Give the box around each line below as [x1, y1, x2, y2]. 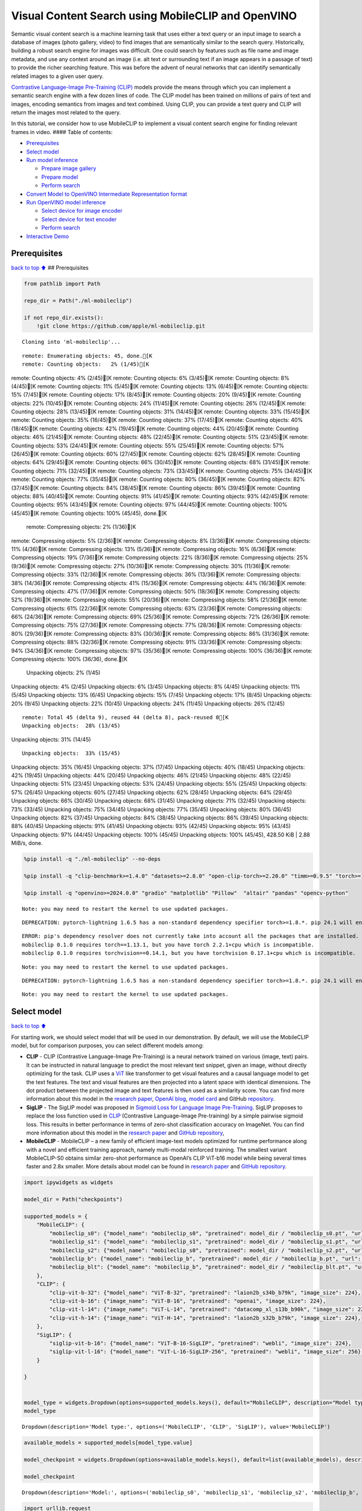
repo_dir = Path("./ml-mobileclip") [24, 297, 133, 305]
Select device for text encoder [41, 215, 117, 223]
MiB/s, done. [11, 840, 43, 847]
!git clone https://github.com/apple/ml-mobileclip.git [36, 323, 206, 329]
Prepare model [41, 173, 78, 181]
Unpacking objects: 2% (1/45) [26, 669, 101, 676]
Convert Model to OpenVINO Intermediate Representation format [26, 190, 187, 198]
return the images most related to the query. [11, 109, 121, 116]
